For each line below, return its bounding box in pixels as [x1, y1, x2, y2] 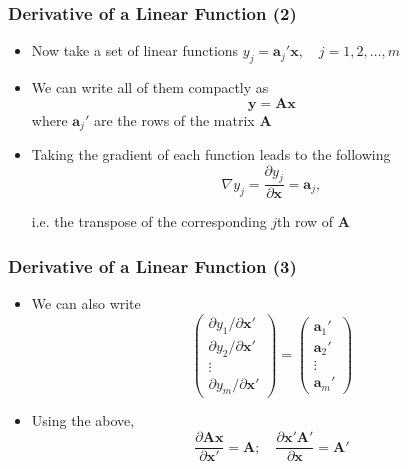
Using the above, [31, 410, 135, 431]
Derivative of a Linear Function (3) [8, 254, 297, 278]
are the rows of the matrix [93, 109, 255, 130]
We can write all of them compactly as [31, 77, 269, 98]
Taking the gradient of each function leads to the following [31, 144, 391, 165]
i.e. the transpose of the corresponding [31, 211, 267, 232]
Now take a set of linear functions [31, 40, 239, 61]
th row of [277, 211, 334, 232]
